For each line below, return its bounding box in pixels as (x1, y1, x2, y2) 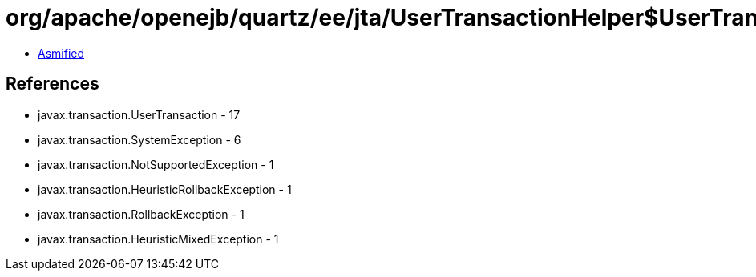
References (6, 74, 99, 94)
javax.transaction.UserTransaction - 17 (38, 107, 241, 122)
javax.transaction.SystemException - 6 (38, 132, 241, 147)
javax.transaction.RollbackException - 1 (38, 207, 245, 221)
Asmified (38, 46, 85, 60)
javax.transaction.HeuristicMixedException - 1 (38, 231, 279, 246)
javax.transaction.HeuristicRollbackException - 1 (38, 182, 292, 196)
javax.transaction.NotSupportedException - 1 (38, 157, 274, 171)
